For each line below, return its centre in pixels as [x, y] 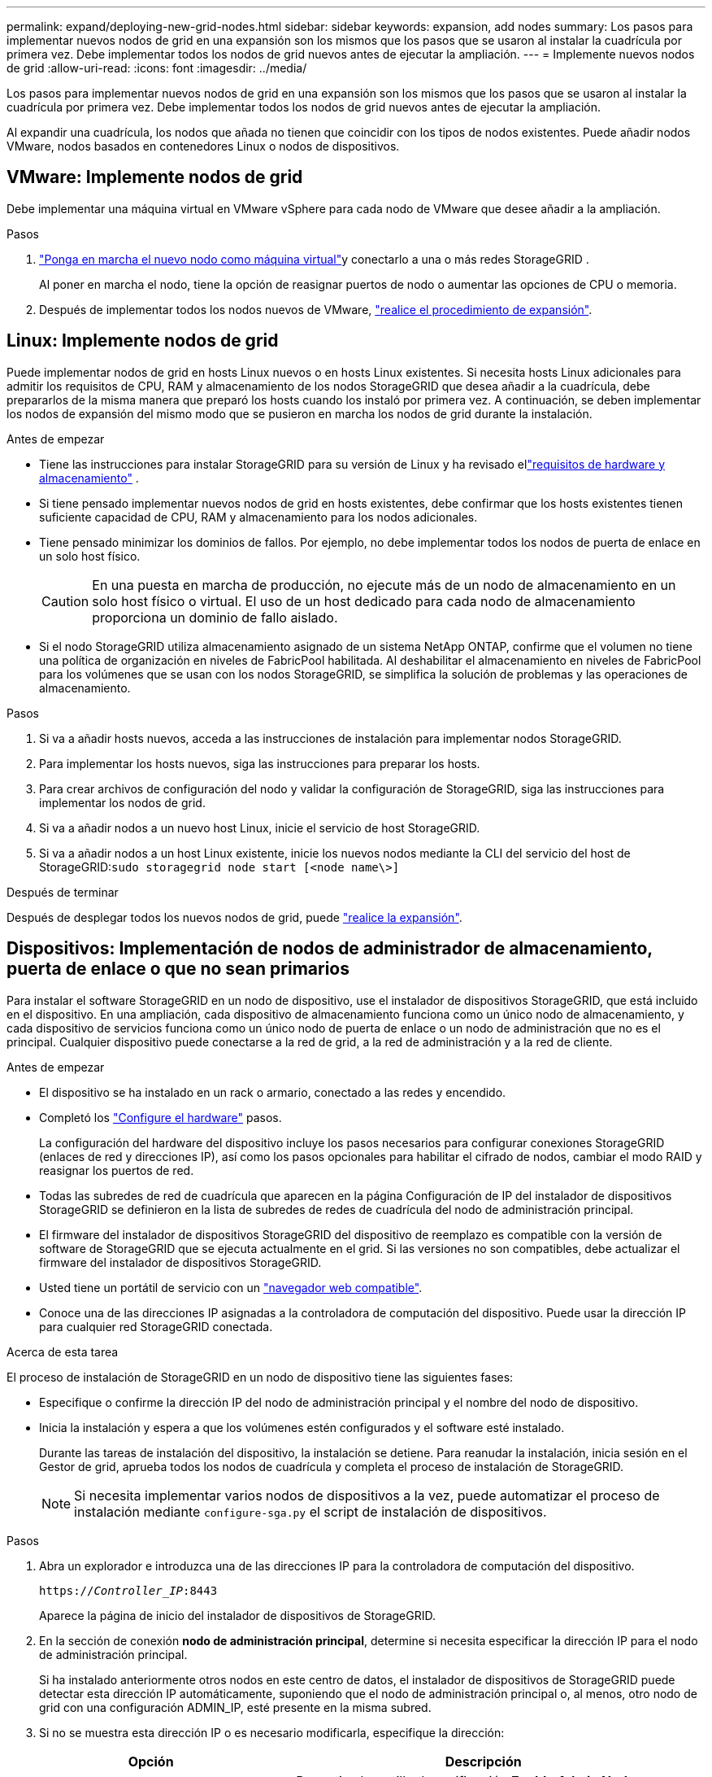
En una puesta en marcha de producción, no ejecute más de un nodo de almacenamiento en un [384, 585]
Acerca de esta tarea [63, 1351]
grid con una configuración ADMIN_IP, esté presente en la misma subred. [235, 1707]
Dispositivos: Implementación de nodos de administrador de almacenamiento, [330, 949]
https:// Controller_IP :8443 [128, 1590]
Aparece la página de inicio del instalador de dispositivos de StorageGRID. [237, 1615]
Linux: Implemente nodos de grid [143, 341]
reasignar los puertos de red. [117, 1170]
